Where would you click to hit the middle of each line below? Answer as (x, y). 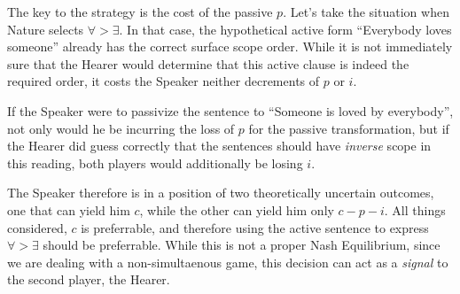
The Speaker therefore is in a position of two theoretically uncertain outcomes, (221, 193)
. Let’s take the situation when (366, 12)
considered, (37, 227)
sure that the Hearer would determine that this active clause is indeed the (208, 63)
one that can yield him (69, 209)
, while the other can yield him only (237, 209)
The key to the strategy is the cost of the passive (140, 12)
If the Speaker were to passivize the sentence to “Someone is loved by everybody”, (230, 110)
